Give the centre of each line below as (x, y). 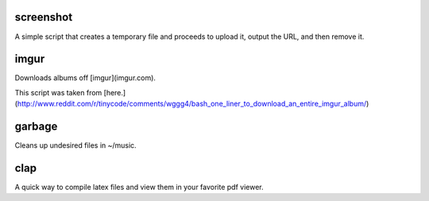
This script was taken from (58, 92)
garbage (36, 127)
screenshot (44, 17)
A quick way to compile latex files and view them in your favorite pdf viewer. (139, 187)
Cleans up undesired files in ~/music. (75, 145)
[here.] (115, 92)
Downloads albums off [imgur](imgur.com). (85, 78)
